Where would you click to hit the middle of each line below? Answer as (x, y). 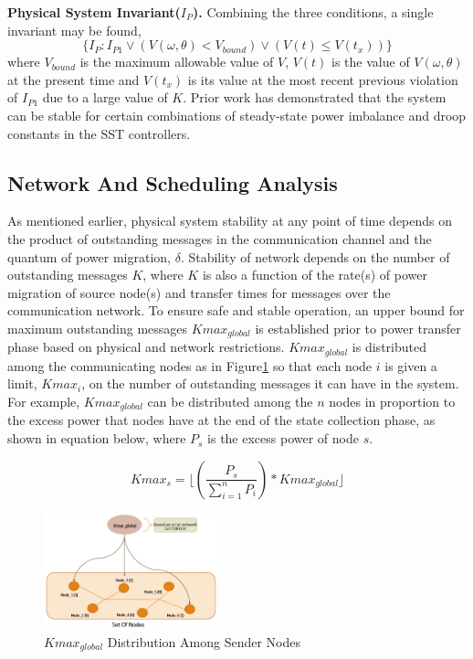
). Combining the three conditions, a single (313, 12)
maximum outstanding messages (98, 328)
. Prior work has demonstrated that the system (315, 97)
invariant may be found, (74, 30)
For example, (44, 402)
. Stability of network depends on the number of (315, 256)
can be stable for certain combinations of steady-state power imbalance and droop (237, 115)
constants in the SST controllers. (99, 133)
